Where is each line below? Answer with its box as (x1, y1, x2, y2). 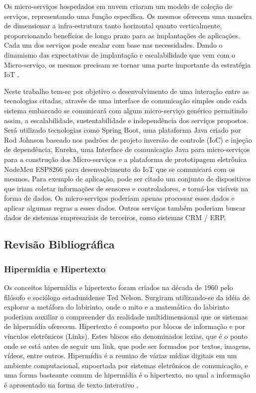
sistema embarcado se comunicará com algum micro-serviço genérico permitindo (4, 105, 248, 115)
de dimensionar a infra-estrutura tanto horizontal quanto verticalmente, (4, 20, 222, 31)
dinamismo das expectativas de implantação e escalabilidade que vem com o (4, 49, 235, 60)
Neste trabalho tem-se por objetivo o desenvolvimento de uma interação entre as (4, 85, 249, 96)
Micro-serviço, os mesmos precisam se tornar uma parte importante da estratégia (4, 59, 251, 70)
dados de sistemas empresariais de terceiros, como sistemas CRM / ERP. (4, 212, 226, 223)
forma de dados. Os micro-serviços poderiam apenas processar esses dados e (4, 193, 235, 203)
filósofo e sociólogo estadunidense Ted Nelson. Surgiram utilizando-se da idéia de (4, 292, 250, 302)
